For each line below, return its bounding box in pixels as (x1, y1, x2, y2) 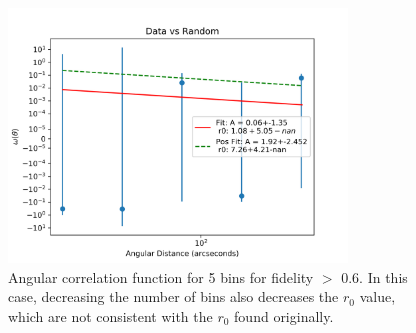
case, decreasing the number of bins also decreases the (8, 286, 339, 307)
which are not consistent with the (8, 305, 213, 326)
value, (359, 286, 396, 307)
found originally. (234, 305, 334, 326)
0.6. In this (341, 266, 408, 287)
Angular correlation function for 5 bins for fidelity (8, 266, 314, 287)
